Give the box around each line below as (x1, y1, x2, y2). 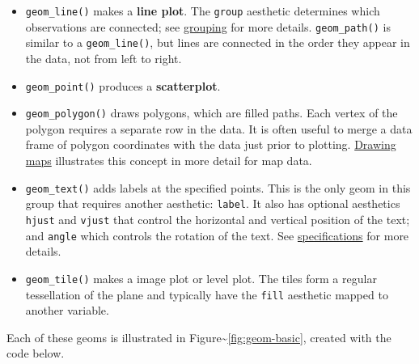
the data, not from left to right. (25, 49, 182, 66)
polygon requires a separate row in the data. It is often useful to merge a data (25, 120, 413, 137)
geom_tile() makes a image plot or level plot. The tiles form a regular (25, 269, 377, 286)
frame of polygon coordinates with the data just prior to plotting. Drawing (25, 136, 396, 153)
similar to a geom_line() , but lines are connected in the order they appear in (25, 34, 410, 51)
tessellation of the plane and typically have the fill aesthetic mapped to (25, 286, 388, 303)
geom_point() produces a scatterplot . (25, 77, 221, 94)
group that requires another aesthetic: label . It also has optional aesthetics (25, 195, 400, 212)
